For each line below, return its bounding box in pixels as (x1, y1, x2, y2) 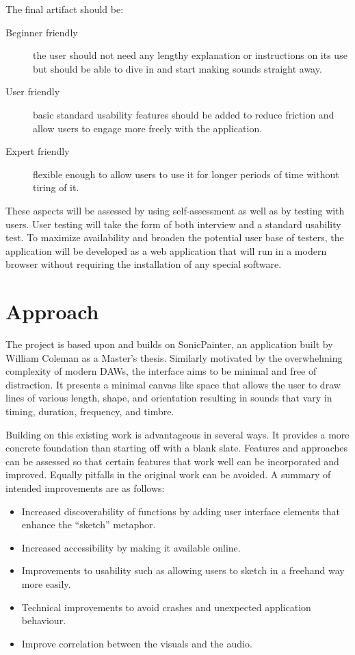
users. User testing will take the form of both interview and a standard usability (5, 217, 341, 231)
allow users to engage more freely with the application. (33, 121, 263, 135)
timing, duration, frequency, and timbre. (5, 404, 174, 418)
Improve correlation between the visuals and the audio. (21, 636, 252, 650)
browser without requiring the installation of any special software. (5, 257, 282, 271)
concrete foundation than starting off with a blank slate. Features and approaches (5, 441, 348, 455)
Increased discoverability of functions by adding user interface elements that (21, 504, 341, 518)
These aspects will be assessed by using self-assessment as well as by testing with (5, 203, 345, 217)
